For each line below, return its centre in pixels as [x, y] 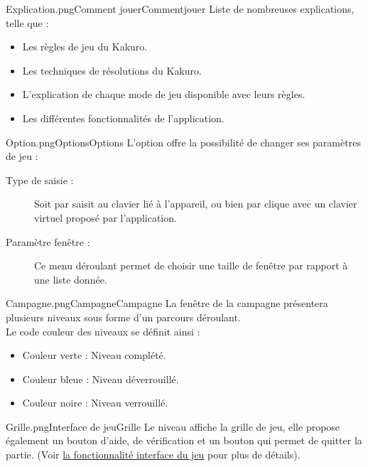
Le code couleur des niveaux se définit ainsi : [103, 331]
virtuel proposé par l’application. [105, 217]
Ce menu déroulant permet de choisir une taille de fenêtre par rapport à [191, 265]
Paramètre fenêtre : [48, 241]
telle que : [27, 22]
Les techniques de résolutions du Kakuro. [112, 70]
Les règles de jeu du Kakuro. [85, 47]
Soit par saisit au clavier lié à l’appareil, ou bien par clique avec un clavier [196, 204]
